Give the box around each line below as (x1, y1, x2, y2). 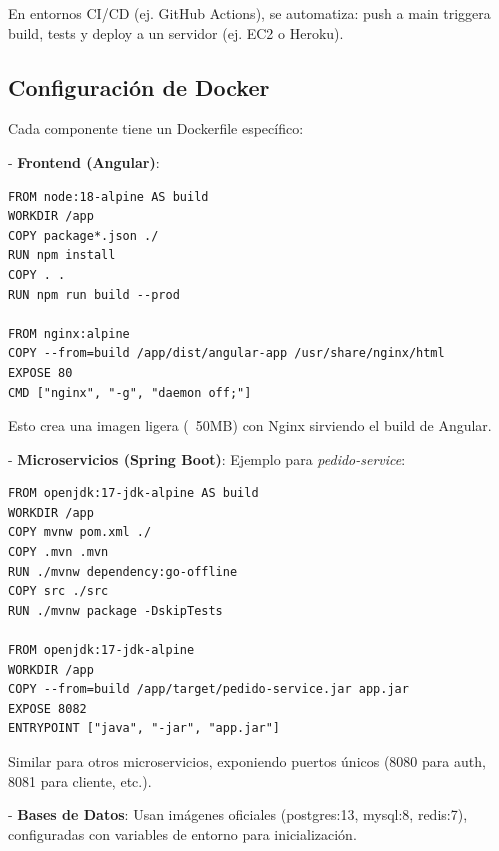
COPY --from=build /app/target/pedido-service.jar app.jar (8, 682, 409, 697)
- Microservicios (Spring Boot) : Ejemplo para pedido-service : (8, 448, 406, 469)
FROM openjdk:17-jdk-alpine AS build (8, 486, 259, 501)
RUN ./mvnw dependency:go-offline (8, 564, 238, 579)
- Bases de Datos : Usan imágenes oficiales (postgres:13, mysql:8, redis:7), (8, 804, 468, 825)
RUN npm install (8, 248, 116, 263)
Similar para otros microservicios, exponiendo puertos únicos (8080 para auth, (8, 751, 486, 772)
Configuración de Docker (8, 71, 270, 102)
